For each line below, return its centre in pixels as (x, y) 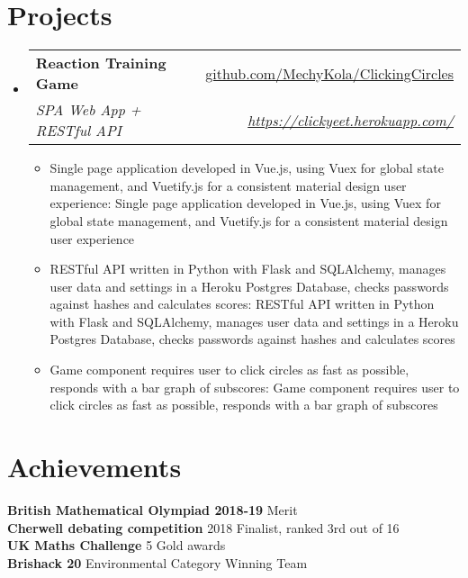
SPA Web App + (88, 110)
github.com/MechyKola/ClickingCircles (329, 73)
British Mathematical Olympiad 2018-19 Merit (153, 509)
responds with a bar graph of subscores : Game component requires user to (255, 387)
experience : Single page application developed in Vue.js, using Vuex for (245, 203)
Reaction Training (101, 63)
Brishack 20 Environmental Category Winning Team (157, 562)
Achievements (94, 467)
